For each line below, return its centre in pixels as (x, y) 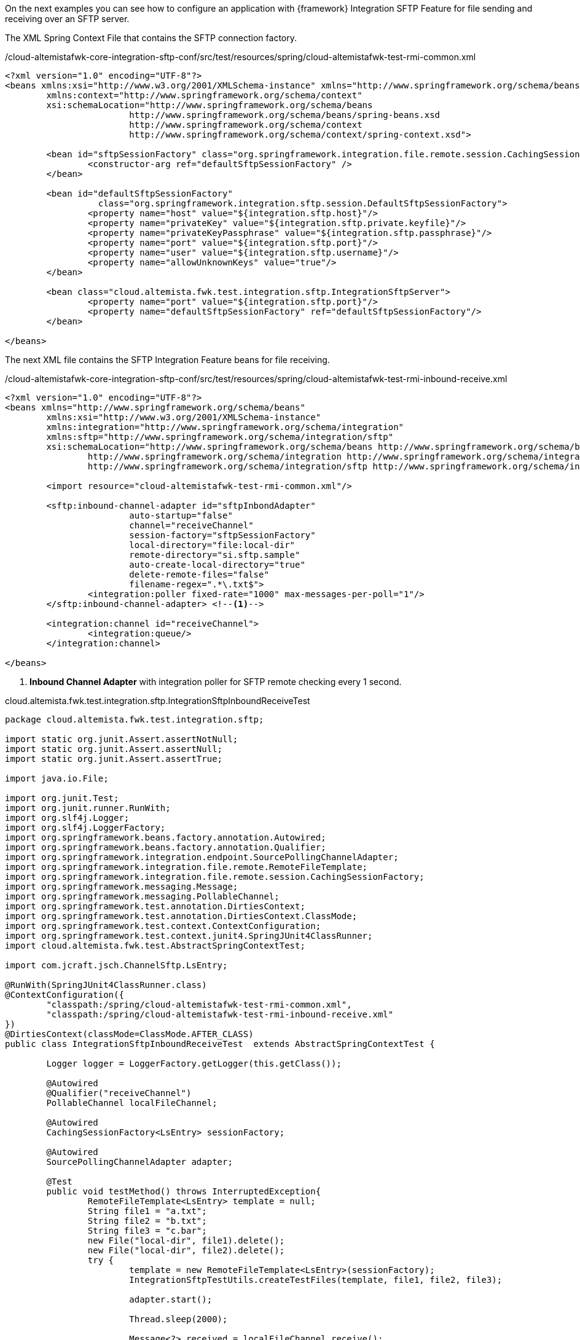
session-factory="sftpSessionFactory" (222, 535)
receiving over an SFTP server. (67, 19)
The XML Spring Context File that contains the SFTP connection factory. (151, 38)
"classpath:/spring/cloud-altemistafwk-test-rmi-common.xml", (199, 1005)
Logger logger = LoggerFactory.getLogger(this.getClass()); (194, 1064)
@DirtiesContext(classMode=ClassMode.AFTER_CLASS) (129, 1034)
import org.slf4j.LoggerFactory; (85, 828)
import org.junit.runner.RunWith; (88, 808)
